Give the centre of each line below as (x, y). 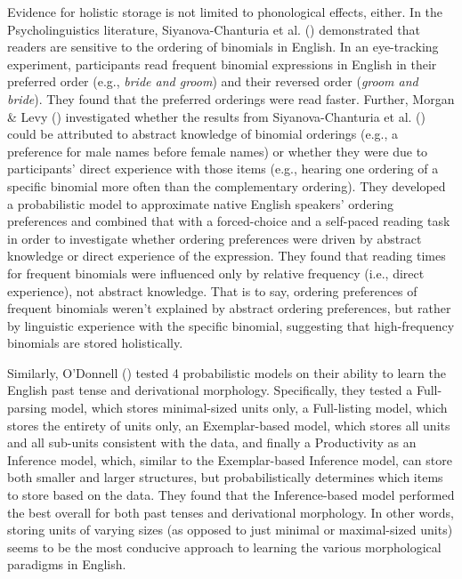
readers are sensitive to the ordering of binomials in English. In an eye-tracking (223, 47)
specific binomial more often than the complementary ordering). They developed (227, 185)
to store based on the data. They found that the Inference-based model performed (231, 495)
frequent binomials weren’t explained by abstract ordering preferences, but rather (229, 308)
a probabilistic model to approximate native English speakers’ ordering (200, 203)
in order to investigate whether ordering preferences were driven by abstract (215, 238)
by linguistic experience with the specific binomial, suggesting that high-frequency (231, 325)
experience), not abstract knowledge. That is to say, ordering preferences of (212, 290)
